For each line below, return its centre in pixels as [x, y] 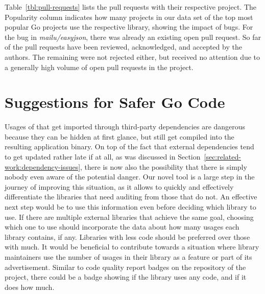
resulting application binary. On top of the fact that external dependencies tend [129, 146]
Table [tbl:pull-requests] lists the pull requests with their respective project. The [131, 7]
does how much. [30, 287]
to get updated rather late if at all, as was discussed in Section [103, 157]
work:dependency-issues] [43, 166]
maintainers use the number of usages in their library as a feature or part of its [128, 257]
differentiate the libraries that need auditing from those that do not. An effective [131, 197]
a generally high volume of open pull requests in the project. [99, 67]
